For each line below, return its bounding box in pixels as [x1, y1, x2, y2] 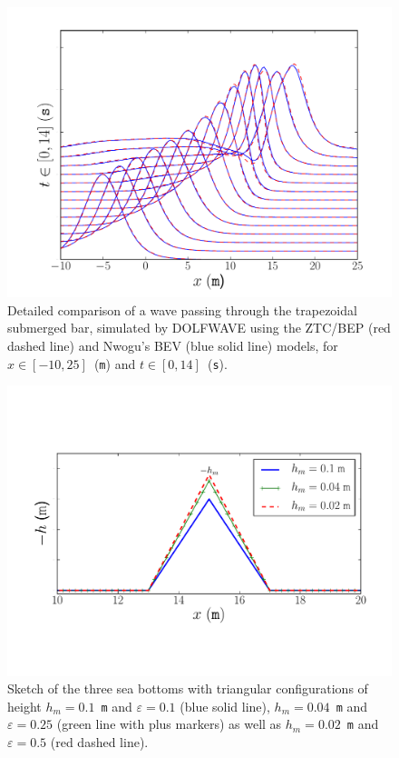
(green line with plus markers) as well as [56, 714, 282, 733]
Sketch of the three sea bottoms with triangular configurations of [7, 679, 368, 698]
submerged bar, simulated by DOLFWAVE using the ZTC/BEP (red [7, 318, 391, 337]
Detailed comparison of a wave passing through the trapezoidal [7, 300, 357, 319]
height [7, 696, 42, 715]
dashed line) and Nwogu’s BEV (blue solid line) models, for [7, 336, 338, 355]
